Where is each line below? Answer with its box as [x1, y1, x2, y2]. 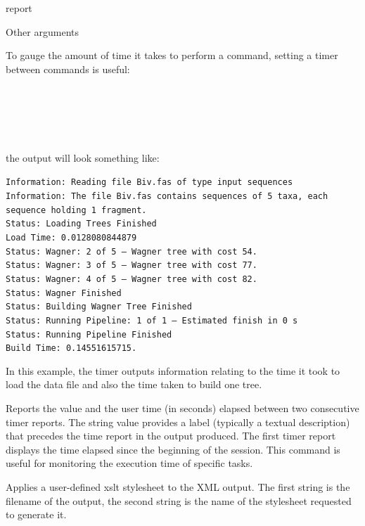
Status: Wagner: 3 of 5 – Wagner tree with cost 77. [6, 260, 257, 271]
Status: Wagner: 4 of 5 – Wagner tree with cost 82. [6, 274, 257, 284]
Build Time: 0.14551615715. [6, 343, 137, 354]
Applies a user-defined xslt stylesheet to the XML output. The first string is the [6, 480, 350, 494]
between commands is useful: [6, 61, 130, 76]
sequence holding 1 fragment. [6, 205, 147, 215]
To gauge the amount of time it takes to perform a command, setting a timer [6, 48, 338, 63]
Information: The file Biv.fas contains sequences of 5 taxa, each [6, 191, 328, 201]
